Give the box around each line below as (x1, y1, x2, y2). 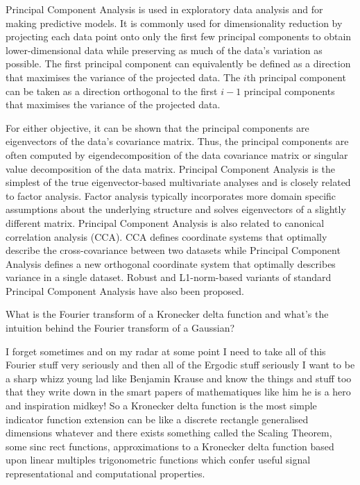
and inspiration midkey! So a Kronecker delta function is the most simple (6, 398, 317, 413)
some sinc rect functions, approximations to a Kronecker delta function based (6, 439, 334, 453)
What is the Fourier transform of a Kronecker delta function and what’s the (6, 307, 329, 321)
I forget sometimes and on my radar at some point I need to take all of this (6, 343, 326, 358)
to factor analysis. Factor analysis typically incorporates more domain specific (6, 188, 336, 203)
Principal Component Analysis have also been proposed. (6, 283, 244, 298)
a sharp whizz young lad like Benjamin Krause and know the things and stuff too (6, 371, 352, 385)
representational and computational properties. (6, 466, 205, 480)
